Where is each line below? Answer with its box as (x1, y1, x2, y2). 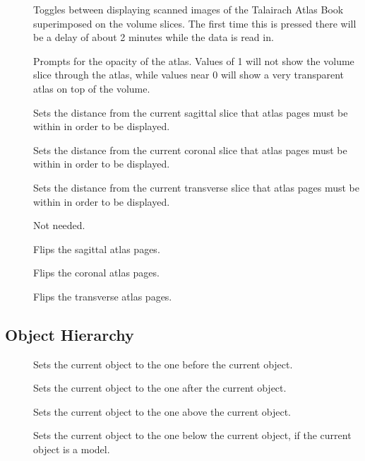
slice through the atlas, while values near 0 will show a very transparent (33, 67, 345, 82)
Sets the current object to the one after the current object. (33, 380, 287, 395)
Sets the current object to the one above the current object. (33, 404, 291, 419)
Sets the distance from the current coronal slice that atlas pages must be (33, 142, 347, 157)
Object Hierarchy (5, 323, 134, 345)
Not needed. (33, 218, 85, 233)
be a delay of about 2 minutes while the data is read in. (33, 30, 274, 45)
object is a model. (33, 442, 110, 457)
